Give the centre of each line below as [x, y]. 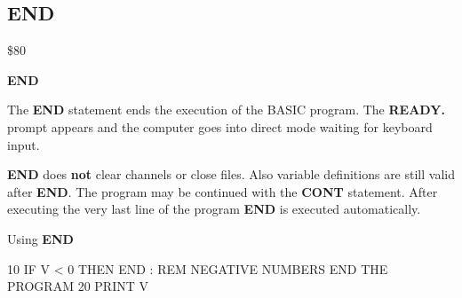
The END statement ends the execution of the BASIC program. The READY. [226, 110]
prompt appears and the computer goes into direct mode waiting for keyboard [220, 126]
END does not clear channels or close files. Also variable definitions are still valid [231, 174]
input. [24, 144]
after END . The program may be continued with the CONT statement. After [223, 191]
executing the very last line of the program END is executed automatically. [214, 209]
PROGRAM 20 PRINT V [78, 286]
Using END [40, 238]
